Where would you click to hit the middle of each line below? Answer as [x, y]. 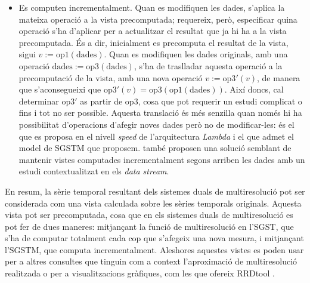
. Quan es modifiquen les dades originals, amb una [196, 54]
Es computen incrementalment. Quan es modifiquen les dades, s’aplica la [152, 7]
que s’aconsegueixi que [60, 89]
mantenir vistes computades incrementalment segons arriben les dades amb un [162, 159]
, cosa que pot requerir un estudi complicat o [220, 101]
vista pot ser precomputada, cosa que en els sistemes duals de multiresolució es [149, 215]
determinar [39, 101]
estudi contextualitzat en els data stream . [94, 171]
